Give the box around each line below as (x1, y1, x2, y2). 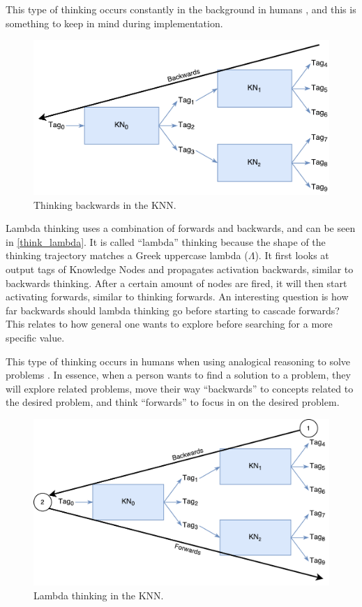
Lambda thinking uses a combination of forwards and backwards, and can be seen (6, 221, 356, 235)
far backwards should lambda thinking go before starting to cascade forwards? (6, 302, 340, 317)
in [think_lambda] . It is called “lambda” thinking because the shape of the (6, 234, 326, 249)
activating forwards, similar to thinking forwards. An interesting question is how (6, 289, 349, 304)
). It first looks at (255, 248, 329, 263)
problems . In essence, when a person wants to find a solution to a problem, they (6, 367, 351, 382)
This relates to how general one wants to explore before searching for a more (6, 316, 333, 331)
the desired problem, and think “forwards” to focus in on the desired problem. (6, 395, 340, 409)
